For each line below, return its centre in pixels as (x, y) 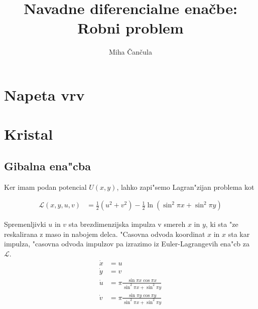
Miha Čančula (131, 52)
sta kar (239, 234)
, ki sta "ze (222, 224)
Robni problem (131, 28)
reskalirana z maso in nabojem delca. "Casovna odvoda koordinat (105, 234)
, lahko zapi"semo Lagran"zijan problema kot (185, 187)
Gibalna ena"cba (47, 166)
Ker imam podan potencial (45, 187)
